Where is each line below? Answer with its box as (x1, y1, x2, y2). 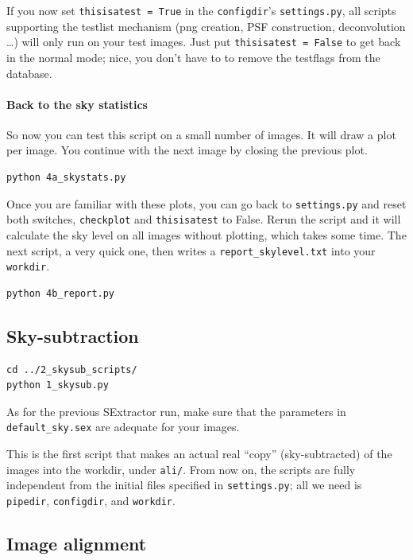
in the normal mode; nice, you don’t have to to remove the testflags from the (6, 49, 380, 65)
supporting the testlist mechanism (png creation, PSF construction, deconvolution (6, 17, 406, 34)
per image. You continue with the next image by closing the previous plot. (6, 142, 368, 158)
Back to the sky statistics (6, 95, 148, 112)
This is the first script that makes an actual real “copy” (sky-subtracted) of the (6, 445, 392, 462)
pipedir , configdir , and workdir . (6, 492, 176, 509)
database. (6, 64, 52, 81)
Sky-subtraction (6, 323, 139, 348)
